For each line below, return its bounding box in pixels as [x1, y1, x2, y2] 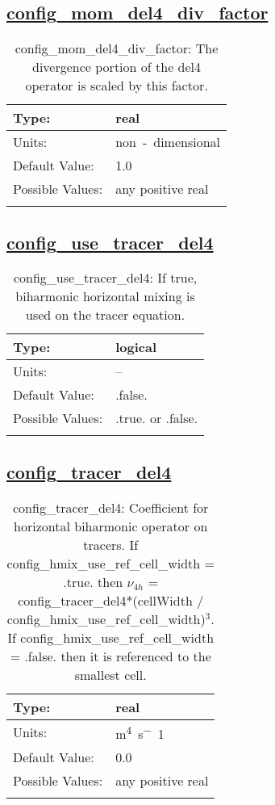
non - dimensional [115, 132, 221, 152]
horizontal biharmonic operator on [14, 516, 208, 535]
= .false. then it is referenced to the [10, 646, 211, 665]
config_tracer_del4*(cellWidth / [18, 590, 204, 610]
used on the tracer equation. [26, 305, 185, 325]
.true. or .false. [115, 409, 198, 428]
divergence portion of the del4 [32, 57, 202, 77]
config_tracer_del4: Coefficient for [13, 497, 209, 517]
